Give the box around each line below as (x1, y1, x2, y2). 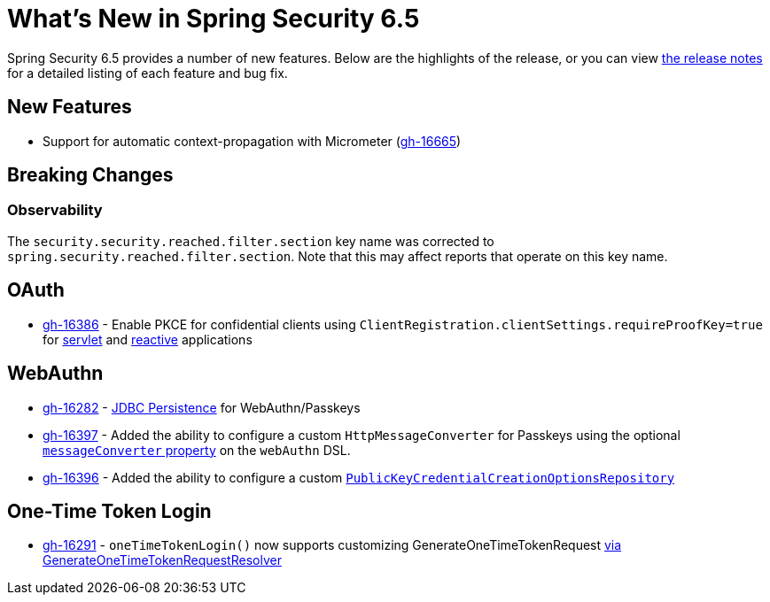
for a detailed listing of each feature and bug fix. (7, 65, 288, 81)
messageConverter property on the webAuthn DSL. (43, 442, 351, 458)
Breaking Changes (7, 164, 174, 187)
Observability (7, 201, 103, 220)
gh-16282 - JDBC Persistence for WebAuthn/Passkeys (43, 399, 361, 415)
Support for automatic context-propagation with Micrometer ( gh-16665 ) (43, 133, 462, 149)
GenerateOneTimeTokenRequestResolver (43, 552, 282, 568)
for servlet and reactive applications (43, 331, 253, 347)
